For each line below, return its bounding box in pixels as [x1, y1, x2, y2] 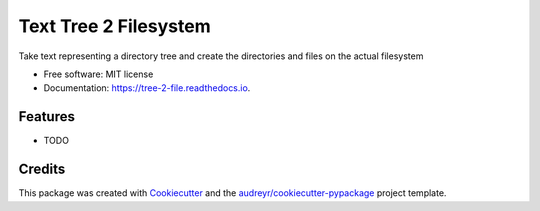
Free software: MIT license [43, 68, 154, 80]
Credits [18, 161, 66, 178]
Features [18, 108, 75, 125]
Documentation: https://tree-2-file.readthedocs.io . [43, 82, 251, 94]
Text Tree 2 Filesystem [18, 15, 211, 37]
